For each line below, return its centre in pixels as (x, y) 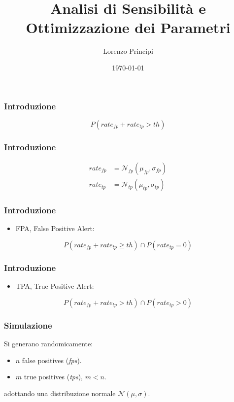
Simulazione (28, 325)
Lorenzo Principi (128, 51)
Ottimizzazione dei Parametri (128, 27)
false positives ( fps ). (52, 360)
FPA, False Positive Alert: (55, 228)
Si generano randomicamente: (49, 343)
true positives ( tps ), (53, 377)
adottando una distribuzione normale (60, 393)
